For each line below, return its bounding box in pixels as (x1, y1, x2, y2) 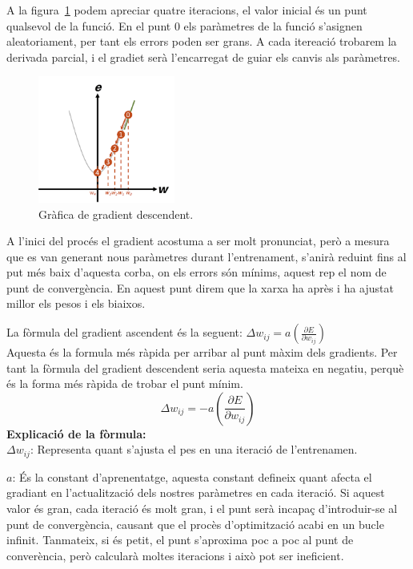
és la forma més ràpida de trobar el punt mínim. (6, 375, 243, 392)
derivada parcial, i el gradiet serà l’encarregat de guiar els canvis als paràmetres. (6, 48, 400, 65)
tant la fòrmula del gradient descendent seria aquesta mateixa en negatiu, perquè (6, 359, 404, 376)
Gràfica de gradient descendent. (38, 205, 194, 222)
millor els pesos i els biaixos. (6, 295, 146, 312)
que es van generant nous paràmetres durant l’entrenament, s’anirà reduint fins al (6, 248, 407, 264)
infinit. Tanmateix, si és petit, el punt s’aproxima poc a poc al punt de (6, 531, 354, 548)
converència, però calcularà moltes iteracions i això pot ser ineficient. (6, 547, 344, 563)
